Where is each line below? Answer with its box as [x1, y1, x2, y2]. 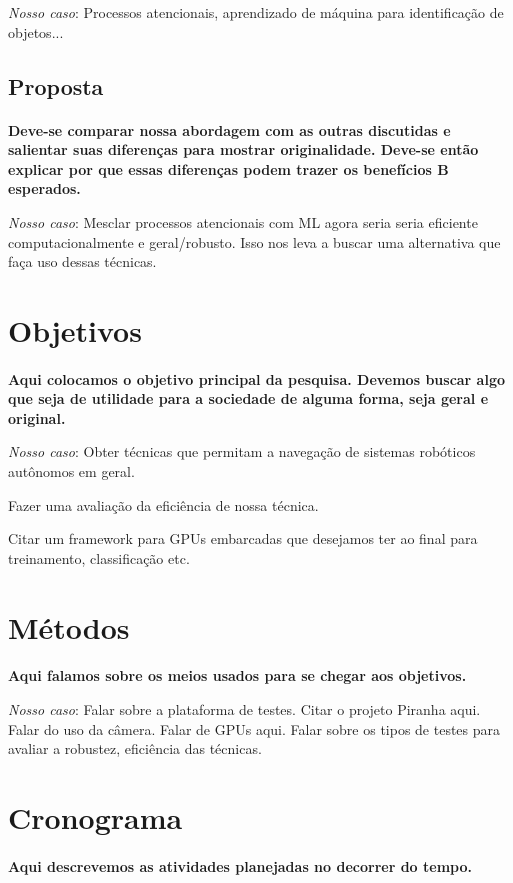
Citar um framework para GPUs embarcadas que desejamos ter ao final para [8, 528, 478, 549]
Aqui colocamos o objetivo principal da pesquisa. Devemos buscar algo [8, 368, 505, 389]
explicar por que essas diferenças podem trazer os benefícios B [8, 158, 449, 179]
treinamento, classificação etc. [8, 547, 190, 568]
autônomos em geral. [8, 461, 135, 482]
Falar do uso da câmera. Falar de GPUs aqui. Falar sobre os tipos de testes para [8, 718, 501, 739]
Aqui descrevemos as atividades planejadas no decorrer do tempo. [8, 855, 472, 876]
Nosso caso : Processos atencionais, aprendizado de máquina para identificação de [8, 2, 504, 22]
